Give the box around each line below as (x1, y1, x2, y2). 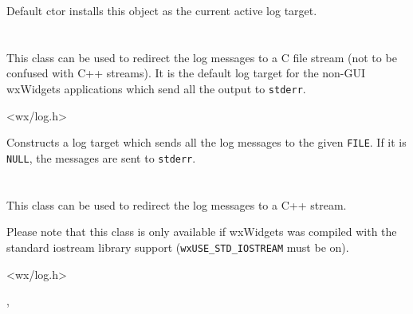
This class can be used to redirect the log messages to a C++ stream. (6, 196, 347, 213)
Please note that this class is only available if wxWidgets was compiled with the (6, 223, 397, 240)
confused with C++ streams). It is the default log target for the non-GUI (6, 65, 366, 81)
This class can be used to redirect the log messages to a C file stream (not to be (6, 49, 397, 65)
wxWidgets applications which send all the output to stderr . (6, 80, 306, 96)
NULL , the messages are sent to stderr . (6, 149, 196, 166)
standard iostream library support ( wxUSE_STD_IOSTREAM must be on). (6, 238, 349, 255)
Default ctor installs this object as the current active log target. (6, 2, 317, 18)
